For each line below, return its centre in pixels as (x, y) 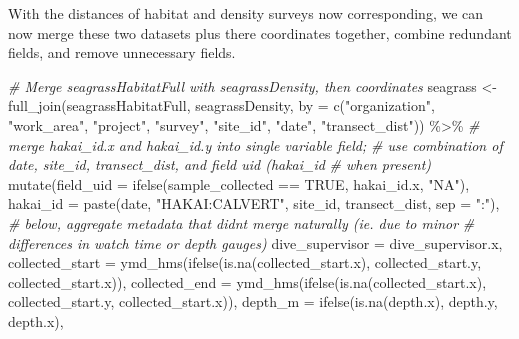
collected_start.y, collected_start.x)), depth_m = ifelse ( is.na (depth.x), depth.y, (253, 301)
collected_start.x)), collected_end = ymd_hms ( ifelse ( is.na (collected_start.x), (247, 281)
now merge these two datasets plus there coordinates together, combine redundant (260, 32)
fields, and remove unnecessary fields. (122, 52)
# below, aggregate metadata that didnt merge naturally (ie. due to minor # (241, 222)
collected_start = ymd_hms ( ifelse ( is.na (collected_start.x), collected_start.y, (245, 262)
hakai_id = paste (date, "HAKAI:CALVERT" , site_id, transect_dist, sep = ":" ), (254, 203)
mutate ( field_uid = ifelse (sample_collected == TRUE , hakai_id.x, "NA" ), (239, 183)
